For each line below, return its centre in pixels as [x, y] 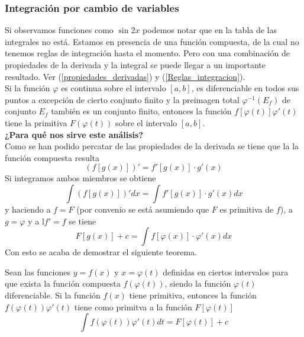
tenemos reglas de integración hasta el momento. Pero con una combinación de [147, 53]
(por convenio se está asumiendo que [143, 209]
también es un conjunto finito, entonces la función [141, 111]
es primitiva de [247, 209]
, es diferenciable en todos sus [245, 88]
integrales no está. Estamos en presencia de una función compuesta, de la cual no [152, 41]
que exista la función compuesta [63, 283]
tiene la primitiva [36, 122]
